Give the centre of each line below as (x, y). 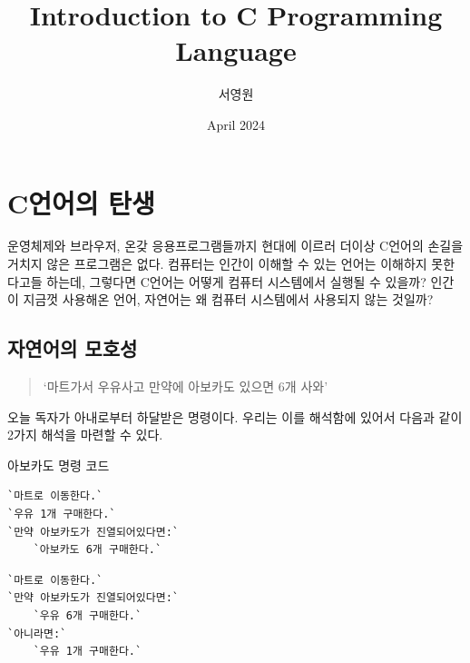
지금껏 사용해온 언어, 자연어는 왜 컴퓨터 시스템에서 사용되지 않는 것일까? (228, 299)
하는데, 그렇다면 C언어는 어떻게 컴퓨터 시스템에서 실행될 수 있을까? (236, 281)
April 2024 (236, 124)
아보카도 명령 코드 (59, 465)
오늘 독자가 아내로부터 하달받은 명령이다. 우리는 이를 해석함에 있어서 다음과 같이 (235, 416)
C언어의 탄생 (81, 202)
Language (236, 50)
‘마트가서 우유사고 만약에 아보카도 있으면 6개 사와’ (186, 386)
